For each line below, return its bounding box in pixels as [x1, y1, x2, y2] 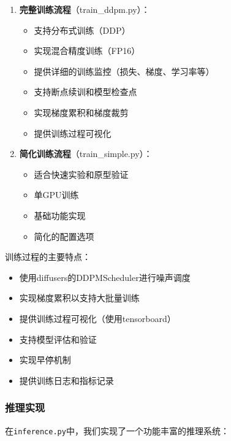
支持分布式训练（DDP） [34, 23, 131, 36]
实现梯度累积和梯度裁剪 [34, 105, 129, 118]
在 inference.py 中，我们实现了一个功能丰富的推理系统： [5, 424, 229, 437]
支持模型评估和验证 [19, 332, 97, 345]
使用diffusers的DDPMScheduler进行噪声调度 [19, 270, 191, 283]
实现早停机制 [19, 353, 71, 366]
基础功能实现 [34, 209, 86, 221]
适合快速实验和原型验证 [34, 167, 129, 180]
